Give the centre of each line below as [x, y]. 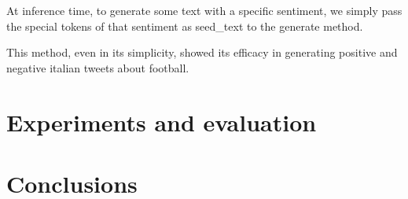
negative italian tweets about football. [98, 67]
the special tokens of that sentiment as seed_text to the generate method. [185, 26]
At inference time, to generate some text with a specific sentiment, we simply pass [204, 10]
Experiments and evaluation [162, 122]
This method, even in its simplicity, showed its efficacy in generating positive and [202, 52]
